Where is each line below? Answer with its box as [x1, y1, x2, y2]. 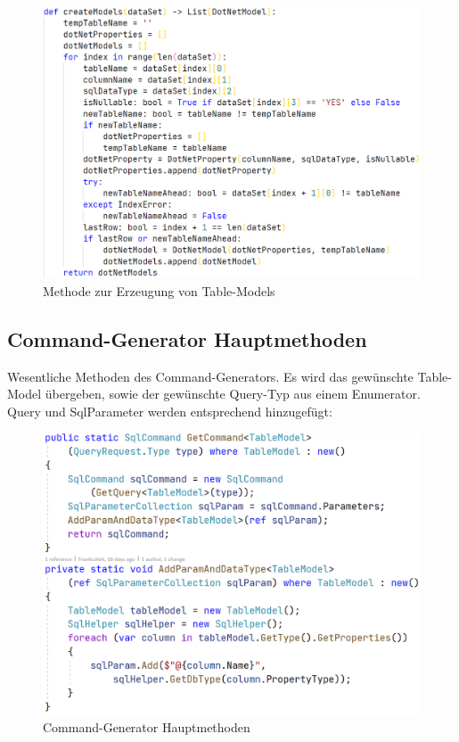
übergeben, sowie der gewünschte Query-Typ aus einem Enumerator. [45, 384, 421, 403]
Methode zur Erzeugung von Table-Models [43, 281, 275, 300]
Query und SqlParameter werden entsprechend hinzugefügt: [7, 401, 332, 420]
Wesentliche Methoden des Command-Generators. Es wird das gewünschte [7, 367, 414, 385]
